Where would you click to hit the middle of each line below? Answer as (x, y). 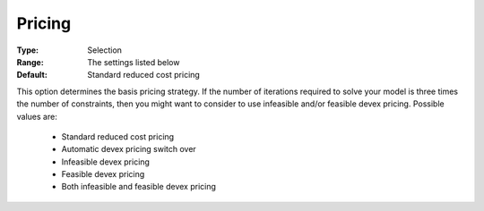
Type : (28, 50)
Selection (105, 50)
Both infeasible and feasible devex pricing (139, 187)
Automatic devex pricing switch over (129, 149)
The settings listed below (134, 62)
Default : (32, 75)
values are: (37, 116)
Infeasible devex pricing (105, 162)
